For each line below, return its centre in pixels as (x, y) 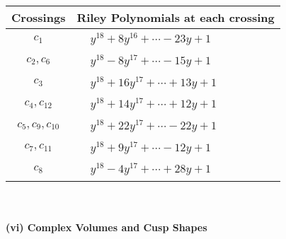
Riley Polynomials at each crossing (176, 17)
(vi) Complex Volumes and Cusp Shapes (107, 227)
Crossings (39, 17)
